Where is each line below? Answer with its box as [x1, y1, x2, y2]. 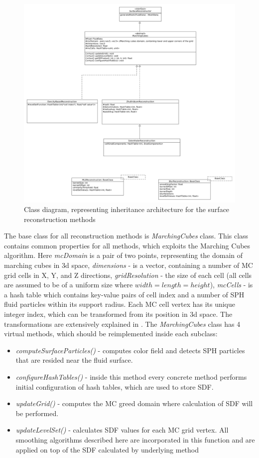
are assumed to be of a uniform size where [4, 279, 133, 290]
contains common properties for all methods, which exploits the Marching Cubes [4, 240, 251, 250]
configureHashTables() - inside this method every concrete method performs [15, 372, 247, 382]
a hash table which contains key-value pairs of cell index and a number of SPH [4, 289, 245, 299]
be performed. [15, 408, 59, 418]
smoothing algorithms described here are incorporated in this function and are [15, 434, 255, 445]
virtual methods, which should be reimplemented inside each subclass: [4, 328, 218, 339]
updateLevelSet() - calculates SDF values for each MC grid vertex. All [15, 425, 229, 435]
